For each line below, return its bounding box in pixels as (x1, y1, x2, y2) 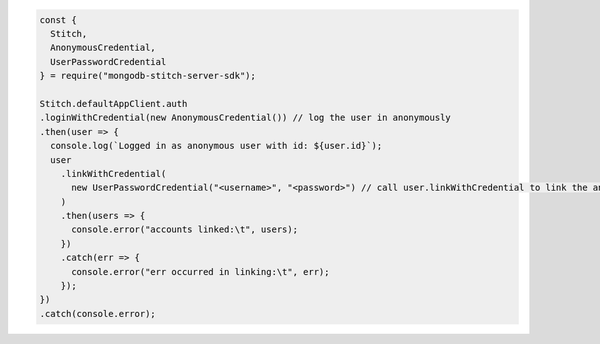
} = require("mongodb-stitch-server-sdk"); (39, 70, 257, 82)
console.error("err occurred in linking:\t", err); (71, 266, 330, 277)
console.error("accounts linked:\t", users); (71, 224, 299, 235)
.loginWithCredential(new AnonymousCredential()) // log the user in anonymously (39, 112, 452, 124)
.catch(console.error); (39, 308, 157, 319)
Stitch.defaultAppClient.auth (39, 98, 188, 109)
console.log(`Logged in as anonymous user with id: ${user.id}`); (50, 140, 383, 152)
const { (39, 14, 77, 25)
